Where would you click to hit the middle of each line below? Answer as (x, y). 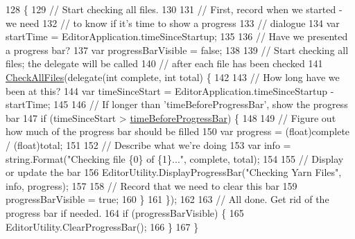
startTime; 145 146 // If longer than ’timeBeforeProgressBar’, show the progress (177, 104)
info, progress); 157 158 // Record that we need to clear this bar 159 (151, 185)
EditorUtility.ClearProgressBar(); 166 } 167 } (102, 226)
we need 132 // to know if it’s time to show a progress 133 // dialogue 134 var (173, 23)
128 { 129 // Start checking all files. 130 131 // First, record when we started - (174, 9)
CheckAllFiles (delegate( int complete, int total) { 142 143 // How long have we (173, 77)
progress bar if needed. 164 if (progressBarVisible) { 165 (125, 212)
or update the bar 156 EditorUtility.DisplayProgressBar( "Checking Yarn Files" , (174, 172)
